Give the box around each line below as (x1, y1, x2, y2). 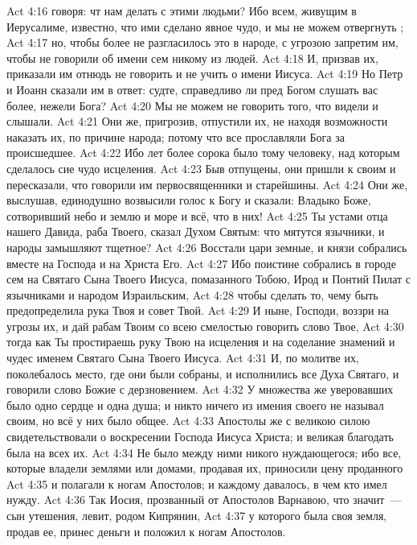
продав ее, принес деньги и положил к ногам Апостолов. (6, 522, 286, 539)
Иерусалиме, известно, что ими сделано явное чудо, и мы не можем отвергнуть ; (6, 18, 404, 35)
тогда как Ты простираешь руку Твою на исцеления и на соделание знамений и (6, 333, 395, 350)
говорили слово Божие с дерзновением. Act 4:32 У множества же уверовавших (6, 381, 394, 398)
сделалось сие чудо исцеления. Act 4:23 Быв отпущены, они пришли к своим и (6, 159, 396, 176)
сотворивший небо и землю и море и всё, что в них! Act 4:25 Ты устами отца (6, 207, 388, 224)
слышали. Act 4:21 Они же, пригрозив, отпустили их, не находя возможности (6, 113, 388, 130)
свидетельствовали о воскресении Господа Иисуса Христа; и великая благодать (6, 428, 394, 445)
